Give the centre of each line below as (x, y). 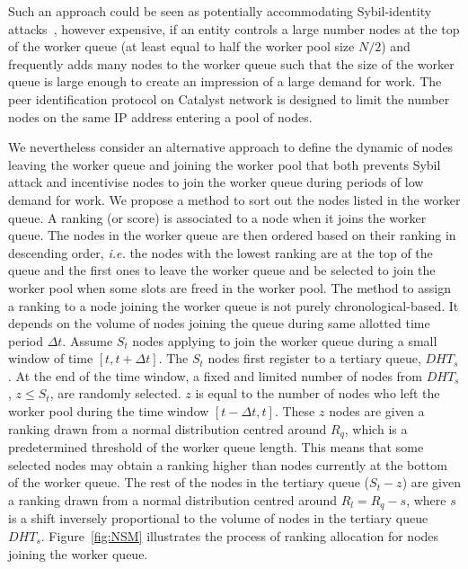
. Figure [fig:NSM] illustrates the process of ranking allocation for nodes (240, 535)
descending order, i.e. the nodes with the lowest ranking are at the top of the (221, 252)
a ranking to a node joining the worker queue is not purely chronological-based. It (234, 305)
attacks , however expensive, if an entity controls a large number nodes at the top (234, 28)
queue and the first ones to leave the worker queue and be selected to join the (222, 270)
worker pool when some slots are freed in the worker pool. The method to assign (230, 287)
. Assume (88, 340)
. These (295, 411)
